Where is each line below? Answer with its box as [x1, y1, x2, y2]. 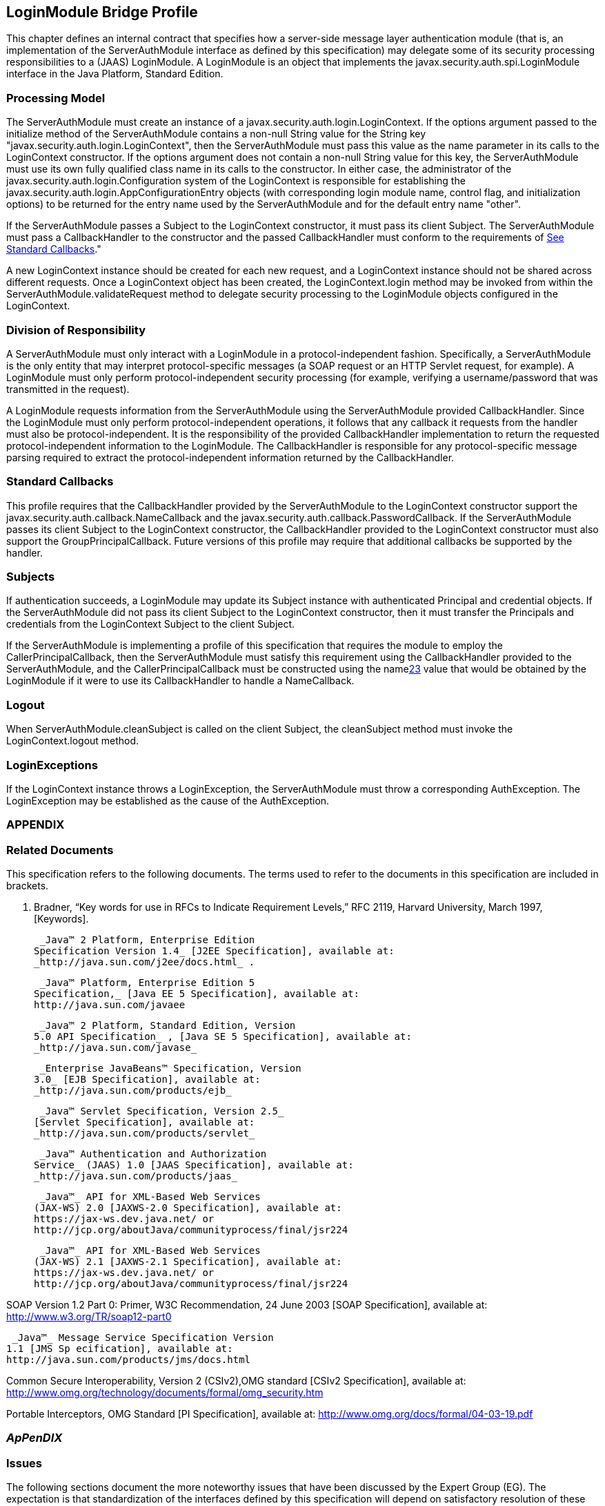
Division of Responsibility [6, 322, 146, 337]
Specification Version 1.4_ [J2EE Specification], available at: [34, 945, 395, 957]
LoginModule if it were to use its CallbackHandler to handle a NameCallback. [6, 675, 355, 687]
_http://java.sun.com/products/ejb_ [34, 1085, 232, 1097]
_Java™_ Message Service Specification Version [12, 1332, 274, 1344]
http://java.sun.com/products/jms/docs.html [6, 1354, 251, 1366]
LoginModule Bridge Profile [6, 3, 198, 21]
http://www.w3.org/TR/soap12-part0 [6, 1311, 172, 1323]
